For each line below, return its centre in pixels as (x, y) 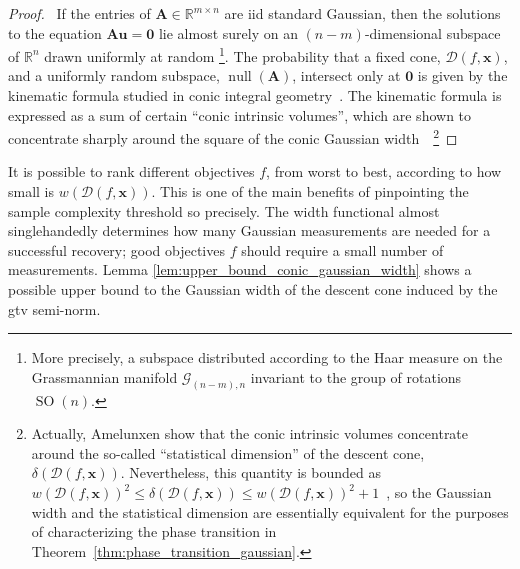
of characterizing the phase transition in (154, 531)
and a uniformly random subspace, (114, 75)
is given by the (462, 75)
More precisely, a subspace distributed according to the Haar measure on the (267, 357)
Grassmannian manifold (104, 376)
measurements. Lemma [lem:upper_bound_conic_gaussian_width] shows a (240, 269)
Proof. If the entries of (79, 13)
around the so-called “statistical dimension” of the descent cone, (228, 452)
